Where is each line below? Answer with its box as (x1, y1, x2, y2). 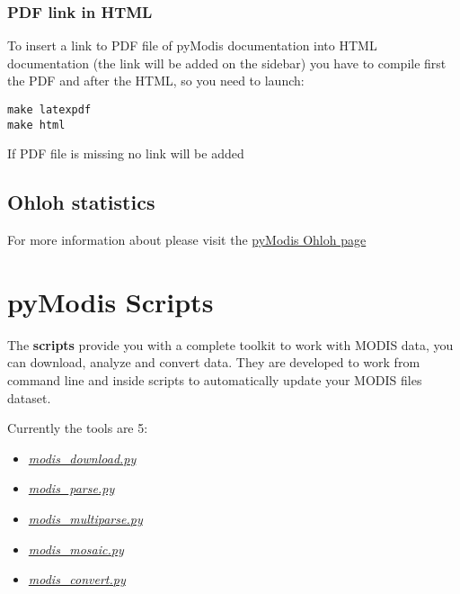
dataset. (7, 388, 51, 407)
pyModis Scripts (7, 283, 214, 319)
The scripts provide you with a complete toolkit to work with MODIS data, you (7, 335, 454, 354)
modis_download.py (28, 448, 137, 467)
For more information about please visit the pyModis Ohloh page (7, 230, 367, 249)
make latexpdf (7, 103, 92, 116)
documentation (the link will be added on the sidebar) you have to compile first (7, 53, 447, 72)
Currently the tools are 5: (7, 418, 148, 437)
